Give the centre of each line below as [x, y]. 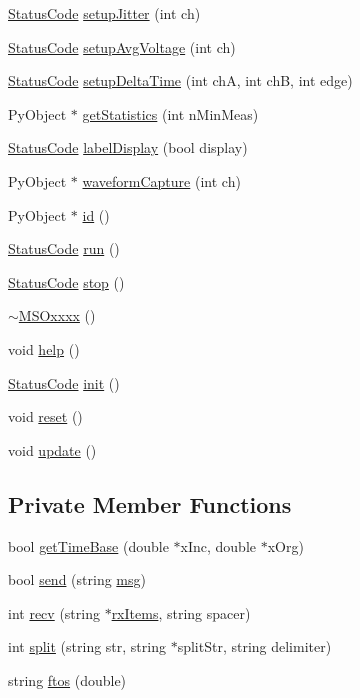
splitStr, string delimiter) [254, 646]
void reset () [45, 416]
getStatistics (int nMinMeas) [170, 113]
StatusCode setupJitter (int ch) [104, 13]
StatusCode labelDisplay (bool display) [128, 147]
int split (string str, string [87, 646]
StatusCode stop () [66, 281]
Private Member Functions [150, 503]
